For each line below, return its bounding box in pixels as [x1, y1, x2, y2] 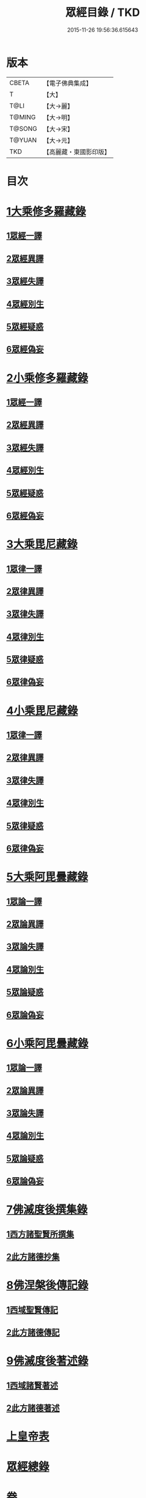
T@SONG [9, 124, 38, 133]
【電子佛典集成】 [43, 79, 93, 87]
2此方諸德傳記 [6, 1327, 60, 1337]
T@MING [9, 112, 36, 121]
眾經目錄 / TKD [65, 6, 141, 20]
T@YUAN [9, 136, 37, 144]
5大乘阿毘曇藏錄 [6, 870, 89, 884]
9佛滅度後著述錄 [6, 1354, 89, 1368]
